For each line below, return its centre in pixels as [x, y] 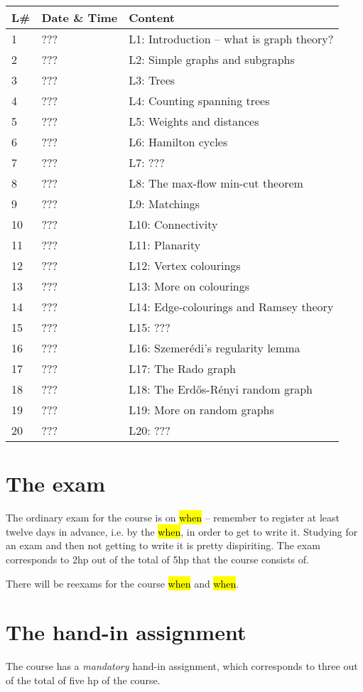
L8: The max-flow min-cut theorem [216, 183]
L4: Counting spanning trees [199, 101]
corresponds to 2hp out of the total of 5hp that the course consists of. [157, 559]
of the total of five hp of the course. [83, 680]
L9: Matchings [164, 204]
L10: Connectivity [173, 224]
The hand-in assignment [126, 632]
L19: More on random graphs [201, 410]
